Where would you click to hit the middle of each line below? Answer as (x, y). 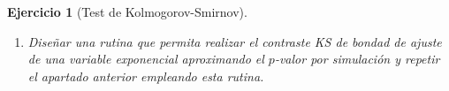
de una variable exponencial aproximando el (146, 59)
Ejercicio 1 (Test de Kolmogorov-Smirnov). (127, 11)
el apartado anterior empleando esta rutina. (146, 76)
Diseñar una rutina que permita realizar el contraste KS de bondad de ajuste (235, 41)
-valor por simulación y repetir (357, 59)
